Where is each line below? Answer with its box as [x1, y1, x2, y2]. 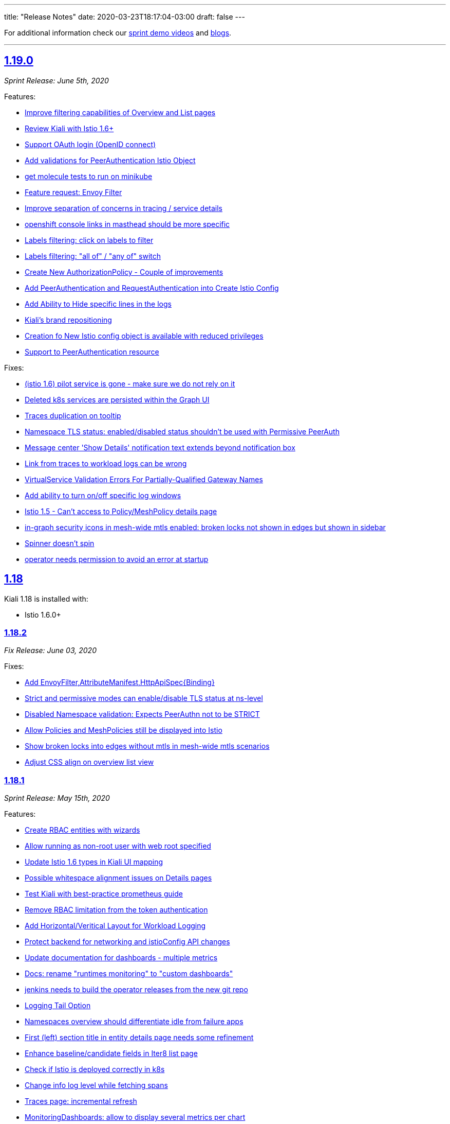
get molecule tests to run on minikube [25, 171, 153, 181]
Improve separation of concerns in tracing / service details [25, 203, 222, 213]
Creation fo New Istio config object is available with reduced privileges [25, 331, 264, 340]
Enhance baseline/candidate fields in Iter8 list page [25, 1049, 198, 1058]
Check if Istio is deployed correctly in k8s [25, 1065, 165, 1074]
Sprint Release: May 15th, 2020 [4, 794, 110, 803]
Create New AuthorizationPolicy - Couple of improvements [25, 267, 223, 276]
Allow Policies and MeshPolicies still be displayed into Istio [25, 726, 222, 735]
